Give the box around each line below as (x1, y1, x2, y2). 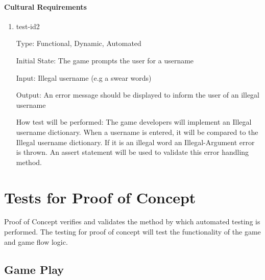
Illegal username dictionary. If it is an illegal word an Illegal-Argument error (16, 136, 255, 147)
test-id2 (16, 20, 40, 31)
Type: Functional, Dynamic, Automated (16, 38, 141, 49)
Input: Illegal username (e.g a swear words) (16, 72, 152, 83)
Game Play (4, 261, 64, 277)
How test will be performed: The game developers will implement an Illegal (16, 116, 252, 127)
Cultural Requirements (4, 1, 87, 12)
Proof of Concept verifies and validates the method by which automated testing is (4, 216, 260, 227)
